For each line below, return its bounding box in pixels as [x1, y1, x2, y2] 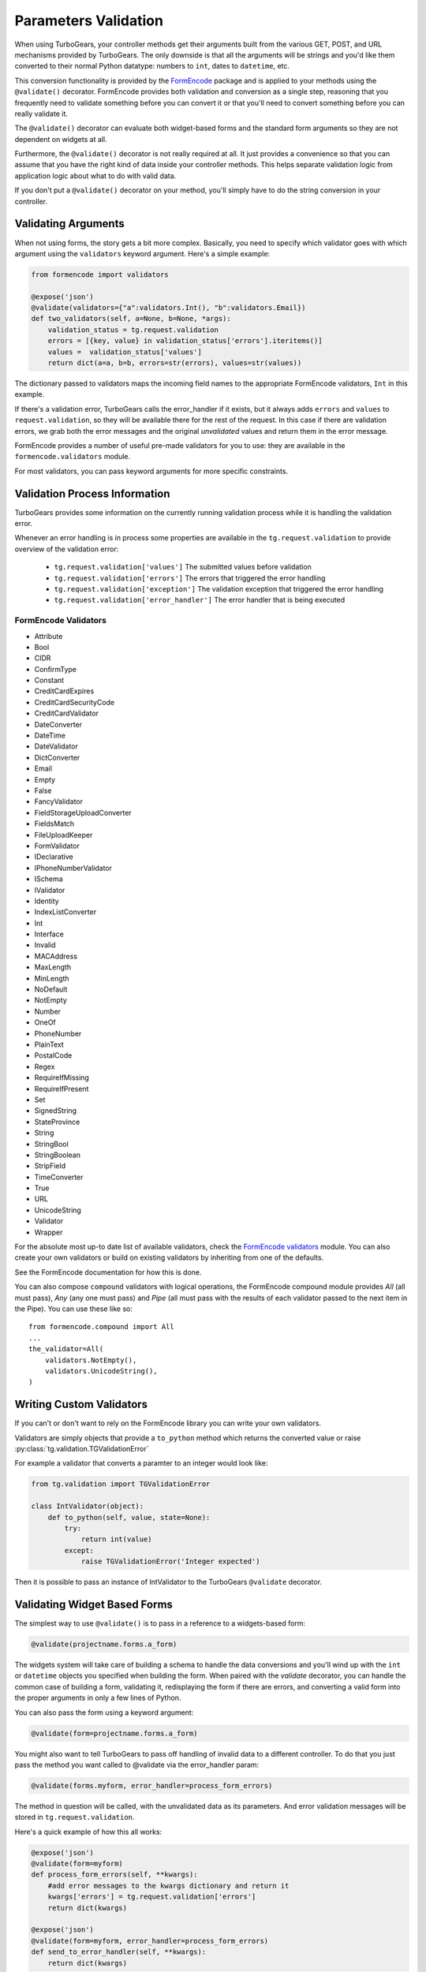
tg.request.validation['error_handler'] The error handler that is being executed [54, 596, 346, 605]
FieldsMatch [34, 819, 75, 828]
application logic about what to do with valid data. [14, 170, 177, 181]
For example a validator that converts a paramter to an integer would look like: [14, 1458, 268, 1468]
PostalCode [34, 1051, 73, 1060]
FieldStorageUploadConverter [34, 808, 132, 817]
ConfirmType [34, 664, 77, 674]
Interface [34, 929, 65, 939]
